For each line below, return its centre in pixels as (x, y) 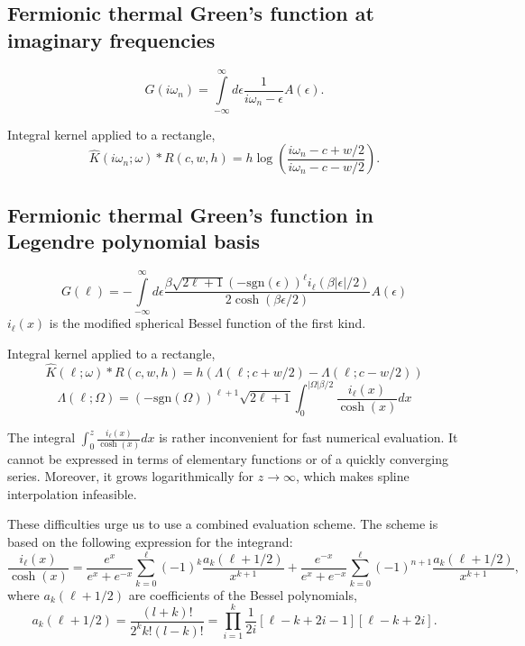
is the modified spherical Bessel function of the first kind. (207, 323)
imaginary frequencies (111, 39)
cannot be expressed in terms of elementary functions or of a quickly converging (228, 458)
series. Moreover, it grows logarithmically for (131, 476)
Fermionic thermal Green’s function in (190, 214)
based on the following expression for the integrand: (150, 541)
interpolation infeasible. (72, 493)
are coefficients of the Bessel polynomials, (243, 594)
